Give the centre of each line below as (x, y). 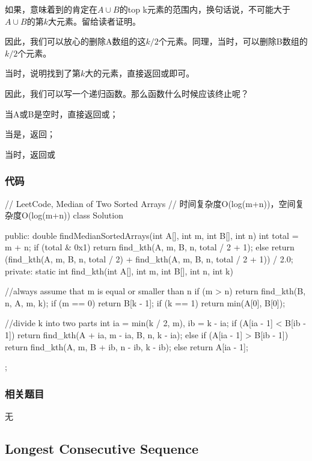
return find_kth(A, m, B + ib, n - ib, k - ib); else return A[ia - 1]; (127, 346)
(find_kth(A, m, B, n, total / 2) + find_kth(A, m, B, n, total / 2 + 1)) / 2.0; (149, 258)
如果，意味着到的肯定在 (51, 9)
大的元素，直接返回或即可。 (140, 73)
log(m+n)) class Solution (77, 215)
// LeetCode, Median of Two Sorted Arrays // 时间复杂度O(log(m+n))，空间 (150, 203)
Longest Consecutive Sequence (102, 448)
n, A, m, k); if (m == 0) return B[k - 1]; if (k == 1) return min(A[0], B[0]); (145, 302)
